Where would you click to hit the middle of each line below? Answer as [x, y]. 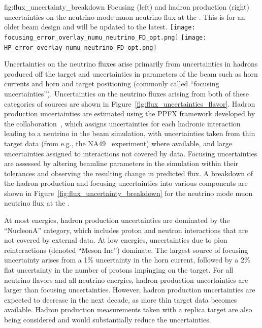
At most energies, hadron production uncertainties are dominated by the [117, 220]
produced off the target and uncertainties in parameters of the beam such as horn [131, 73]
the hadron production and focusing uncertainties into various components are [126, 183]
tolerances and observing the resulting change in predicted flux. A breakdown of [129, 173]
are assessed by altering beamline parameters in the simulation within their [121, 163]
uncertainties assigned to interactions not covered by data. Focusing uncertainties [131, 153]
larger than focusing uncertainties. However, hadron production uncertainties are [130, 290]
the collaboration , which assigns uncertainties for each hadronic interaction [122, 123]
